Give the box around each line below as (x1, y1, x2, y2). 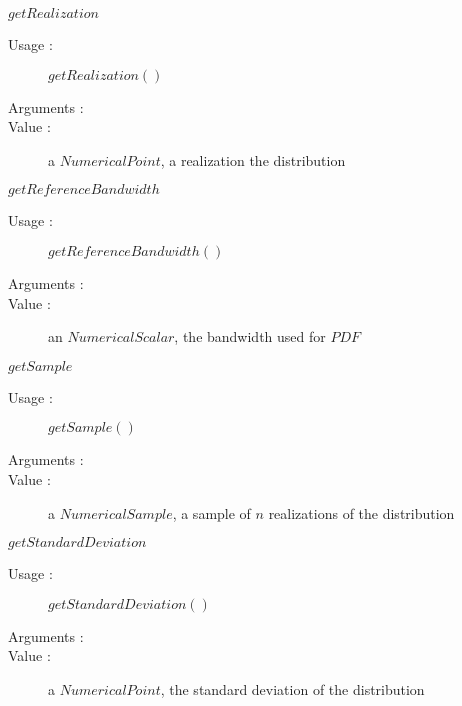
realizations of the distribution (268, 502, 455, 523)
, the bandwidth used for (174, 326, 326, 347)
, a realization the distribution (160, 149, 346, 170)
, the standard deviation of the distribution (160, 678, 425, 699)
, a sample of (172, 502, 251, 523)
